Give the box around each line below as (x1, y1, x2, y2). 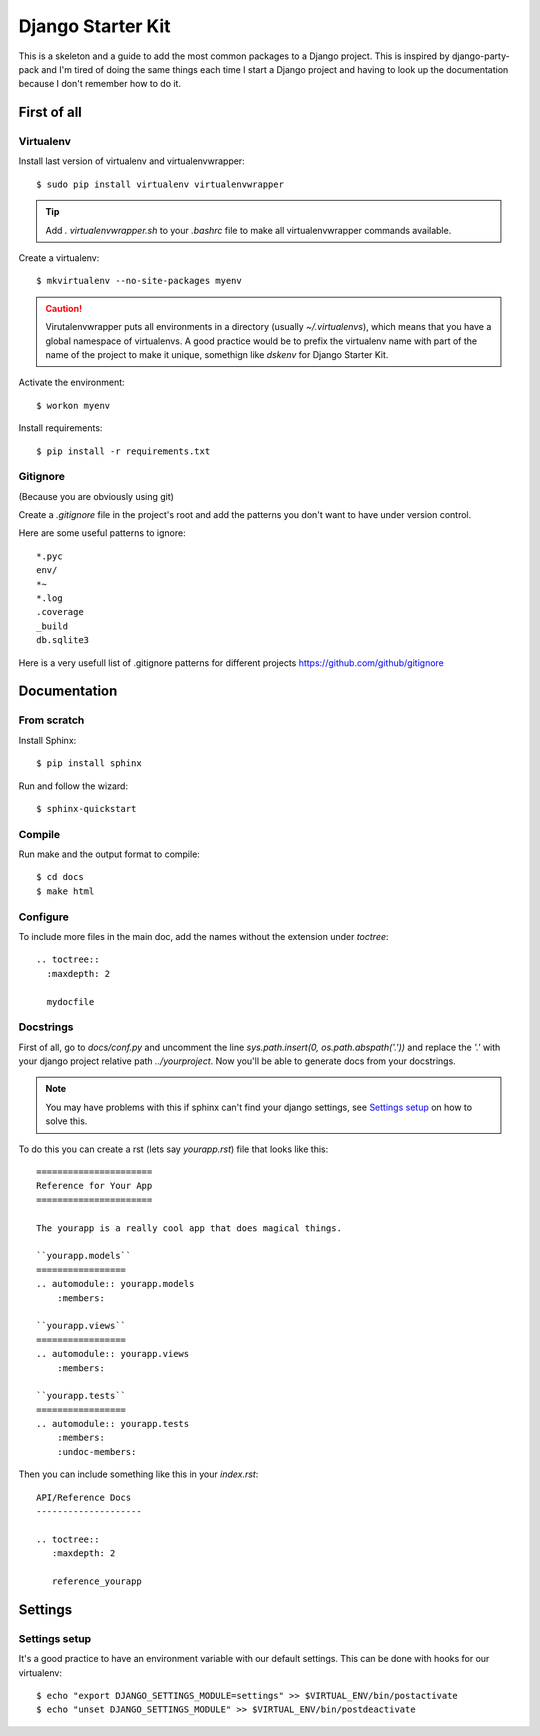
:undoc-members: (56, 1446, 137, 1457)
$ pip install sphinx (36, 758, 142, 769)
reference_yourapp (51, 1575, 142, 1587)
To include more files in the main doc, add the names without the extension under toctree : (18, 931, 389, 942)
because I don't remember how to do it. (18, 78, 182, 90)
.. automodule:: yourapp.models (36, 1278, 195, 1290)
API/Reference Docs (36, 1491, 132, 1503)
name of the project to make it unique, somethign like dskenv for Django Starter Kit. (45, 349, 389, 360)
